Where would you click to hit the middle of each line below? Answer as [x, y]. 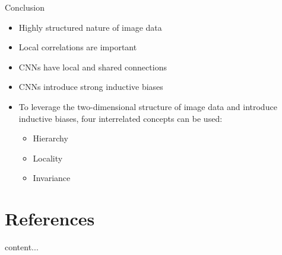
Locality [48, 158]
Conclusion [25, 7]
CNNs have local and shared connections [93, 67]
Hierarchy [50, 138]
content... [22, 247]
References [50, 219]
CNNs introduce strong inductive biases [91, 87]
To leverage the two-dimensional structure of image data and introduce [148, 106]
